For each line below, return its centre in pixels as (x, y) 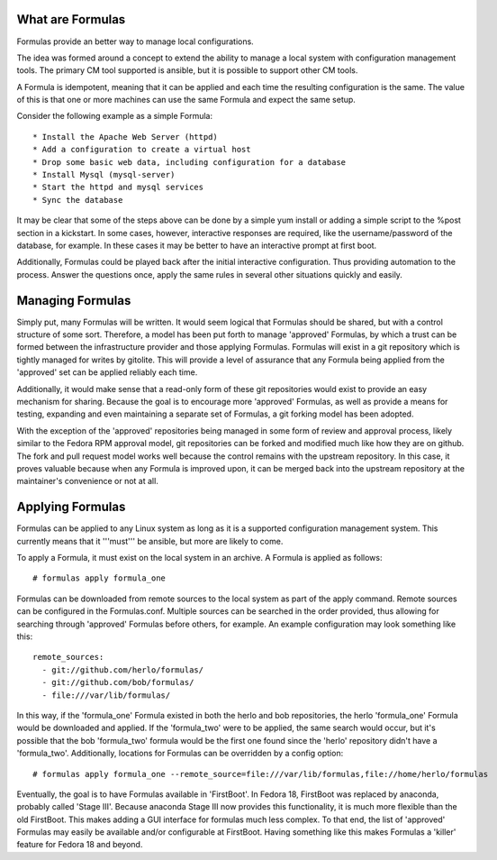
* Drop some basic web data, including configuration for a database (190, 162)
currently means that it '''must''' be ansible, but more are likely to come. (150, 541)
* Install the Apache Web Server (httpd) (125, 137)
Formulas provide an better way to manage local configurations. (135, 41)
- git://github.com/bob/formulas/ (118, 682)
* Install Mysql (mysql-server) (104, 175)
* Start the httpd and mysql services (118, 188)
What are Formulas (71, 19)
